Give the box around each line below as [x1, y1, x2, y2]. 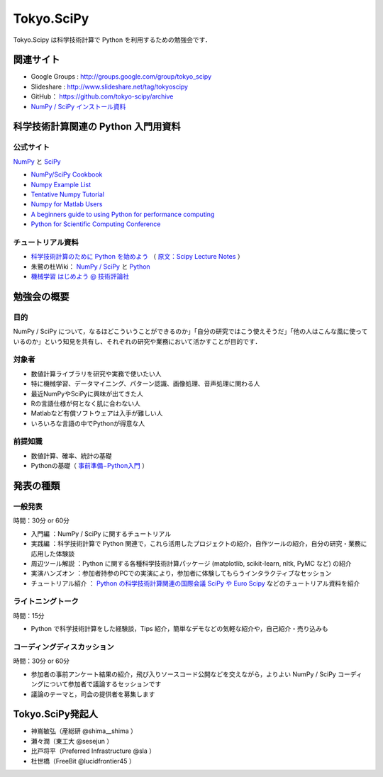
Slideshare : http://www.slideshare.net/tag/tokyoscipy [30, 82, 188, 91]
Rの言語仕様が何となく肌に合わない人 [30, 399, 141, 408]
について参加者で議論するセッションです [43, 680, 162, 688]
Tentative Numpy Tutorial [30, 190, 104, 199]
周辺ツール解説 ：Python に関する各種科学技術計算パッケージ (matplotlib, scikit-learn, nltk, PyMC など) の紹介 [30, 559, 352, 567]
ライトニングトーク [13, 596, 79, 606]
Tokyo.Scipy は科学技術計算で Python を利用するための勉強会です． [13, 35, 212, 44]
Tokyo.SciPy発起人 [13, 708, 99, 720]
